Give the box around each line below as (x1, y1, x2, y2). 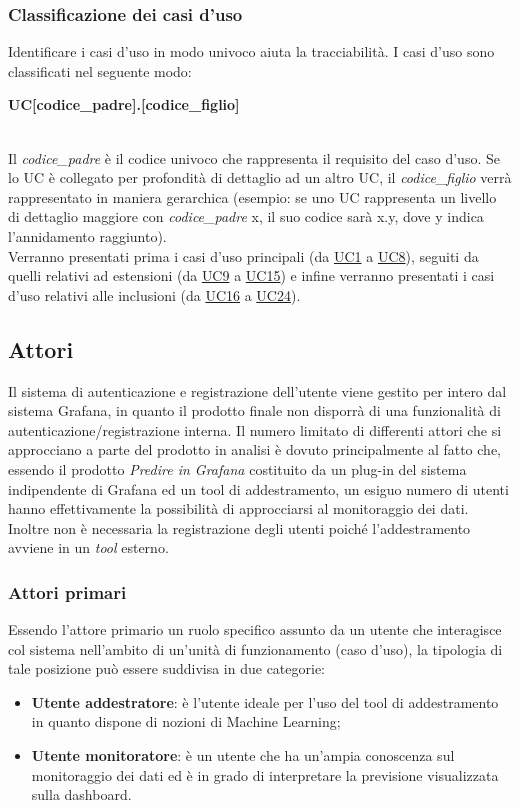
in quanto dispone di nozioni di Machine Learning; (31, 711, 341, 732)
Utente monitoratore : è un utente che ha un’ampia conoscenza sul (31, 745, 455, 766)
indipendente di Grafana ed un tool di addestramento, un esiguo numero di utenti (8, 478, 509, 499)
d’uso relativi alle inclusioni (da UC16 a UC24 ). (8, 284, 301, 305)
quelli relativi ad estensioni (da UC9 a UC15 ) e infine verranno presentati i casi (8, 265, 495, 286)
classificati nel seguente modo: (8, 60, 192, 81)
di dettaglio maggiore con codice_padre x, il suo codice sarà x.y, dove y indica (8, 206, 484, 227)
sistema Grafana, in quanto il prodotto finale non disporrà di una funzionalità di (8, 400, 501, 421)
